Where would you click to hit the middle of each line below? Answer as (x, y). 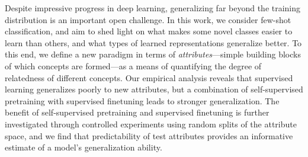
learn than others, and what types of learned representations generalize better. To (153, 42)
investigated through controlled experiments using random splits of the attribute (151, 124)
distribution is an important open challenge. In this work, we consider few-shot (148, 19)
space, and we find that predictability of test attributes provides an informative (149, 135)
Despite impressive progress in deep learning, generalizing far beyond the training (153, 8)
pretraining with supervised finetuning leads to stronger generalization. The (142, 100)
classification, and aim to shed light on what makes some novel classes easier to (149, 31)
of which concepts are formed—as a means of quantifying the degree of (133, 65)
